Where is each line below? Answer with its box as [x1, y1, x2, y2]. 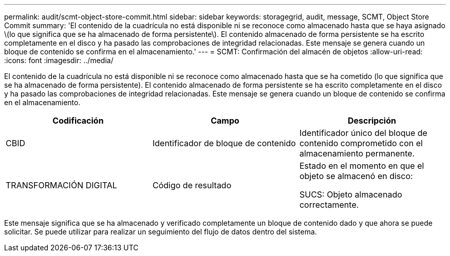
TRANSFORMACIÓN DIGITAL [6, 180, 117, 190]
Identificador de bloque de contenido [152, 138, 296, 148]
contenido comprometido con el [299, 138, 423, 148]
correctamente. [299, 200, 359, 210]
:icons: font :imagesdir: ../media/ [4, 56, 114, 65]
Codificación [52, 115, 104, 126]
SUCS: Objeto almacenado [299, 189, 402, 200]
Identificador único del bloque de [299, 128, 427, 138]
